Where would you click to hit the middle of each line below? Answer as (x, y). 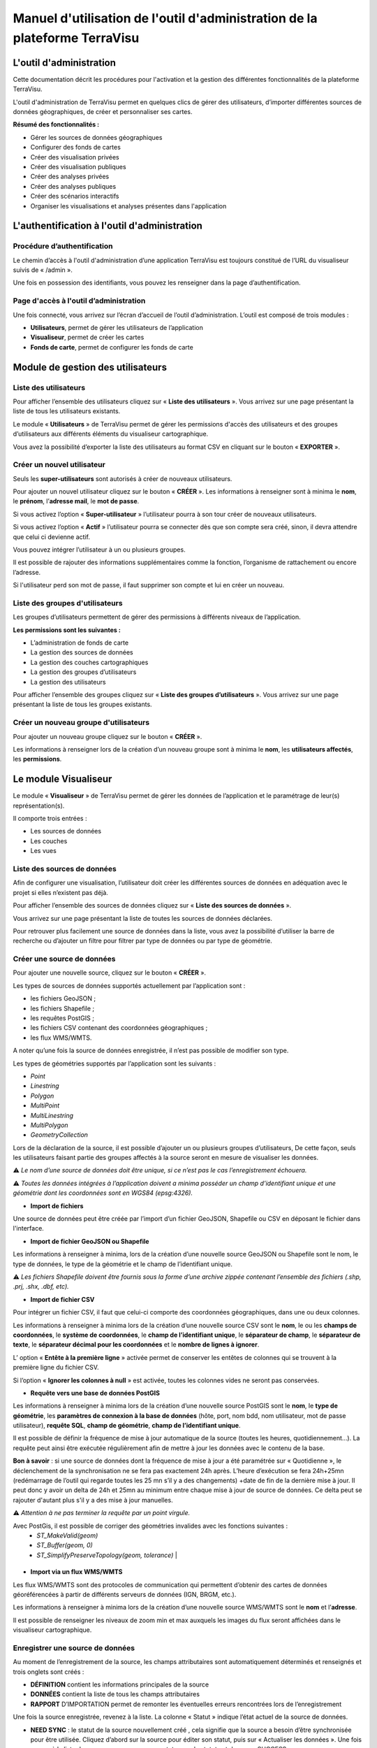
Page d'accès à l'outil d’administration (79, 301)
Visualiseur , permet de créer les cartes (87, 337)
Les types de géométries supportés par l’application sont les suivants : (114, 1063)
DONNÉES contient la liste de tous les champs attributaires (115, 1694)
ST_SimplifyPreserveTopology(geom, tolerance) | (107, 1555)
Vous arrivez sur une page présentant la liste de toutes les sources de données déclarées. (142, 918)
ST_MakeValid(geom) (67, 1535)
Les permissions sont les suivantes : (67, 630)
